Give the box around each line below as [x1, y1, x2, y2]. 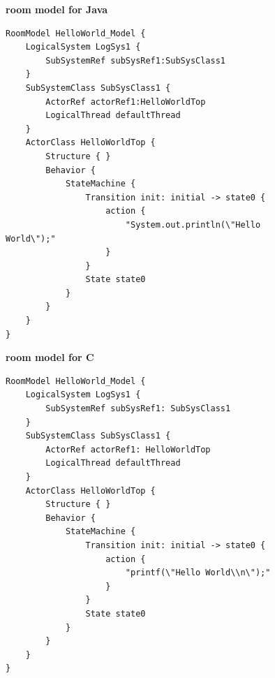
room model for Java [6, 2, 108, 16]
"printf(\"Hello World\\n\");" [125, 568, 271, 578]
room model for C [6, 350, 94, 364]
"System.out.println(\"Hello [125, 219, 261, 230]
